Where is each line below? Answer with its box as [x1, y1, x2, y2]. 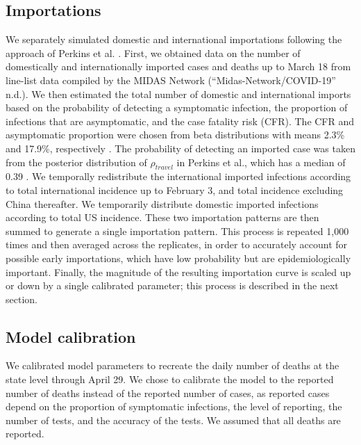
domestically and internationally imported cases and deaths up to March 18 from [6, 59, 351, 74]
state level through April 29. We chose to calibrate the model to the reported [6, 372, 334, 387]
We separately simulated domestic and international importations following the [6, 32, 342, 47]
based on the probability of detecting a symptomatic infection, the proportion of [6, 100, 348, 115]
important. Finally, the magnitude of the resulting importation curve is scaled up [6, 264, 351, 279]
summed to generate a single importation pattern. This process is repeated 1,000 [6, 223, 349, 238]
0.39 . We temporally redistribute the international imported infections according [6, 169, 351, 184]
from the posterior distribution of [6, 154, 147, 169]
